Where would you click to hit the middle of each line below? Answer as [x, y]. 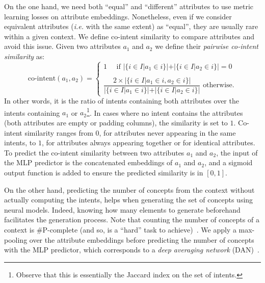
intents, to [20, 143]
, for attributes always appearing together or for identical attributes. [148, 143]
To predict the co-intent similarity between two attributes [94, 152]
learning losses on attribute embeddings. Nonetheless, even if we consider [118, 16]
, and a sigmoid [229, 162]
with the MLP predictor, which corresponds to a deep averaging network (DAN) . [132, 250]
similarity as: [24, 56]
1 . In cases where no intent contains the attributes [165, 112]
